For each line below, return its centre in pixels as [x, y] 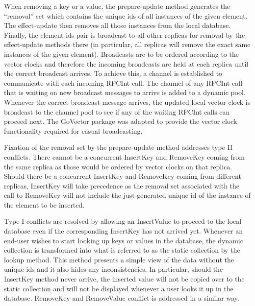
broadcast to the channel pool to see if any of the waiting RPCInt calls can [117, 111]
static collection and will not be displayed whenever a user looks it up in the [119, 288]
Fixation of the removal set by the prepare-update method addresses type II [118, 147]
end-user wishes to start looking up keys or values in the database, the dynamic [124, 240]
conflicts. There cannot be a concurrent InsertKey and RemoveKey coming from [124, 156]
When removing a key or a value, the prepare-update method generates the [117, 6]
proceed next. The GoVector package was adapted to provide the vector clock [121, 121]
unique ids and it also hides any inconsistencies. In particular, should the [114, 269]
